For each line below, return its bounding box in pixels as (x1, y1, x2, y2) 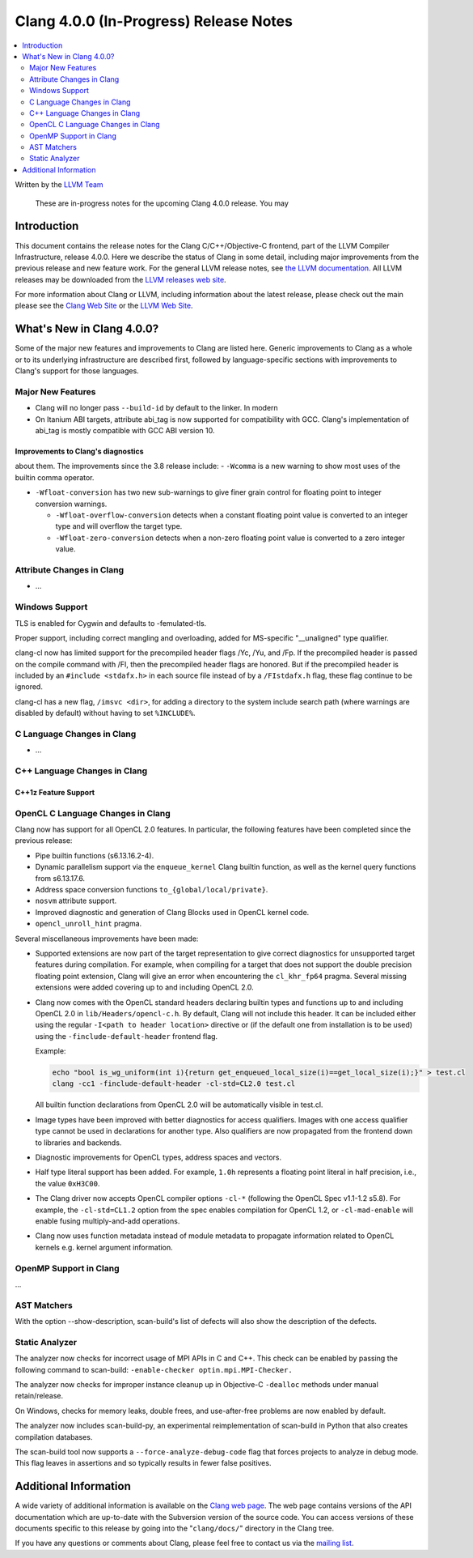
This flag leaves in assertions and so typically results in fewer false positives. (15, 1458, 272, 1468)
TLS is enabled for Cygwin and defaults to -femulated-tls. (15, 618, 207, 628)
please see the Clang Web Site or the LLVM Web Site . (15, 300, 193, 311)
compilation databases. (15, 1432, 93, 1441)
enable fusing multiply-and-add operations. (35, 1215, 180, 1226)
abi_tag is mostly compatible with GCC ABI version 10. (35, 426, 215, 436)
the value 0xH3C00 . (35, 1178, 100, 1188)
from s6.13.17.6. (35, 873, 85, 883)
